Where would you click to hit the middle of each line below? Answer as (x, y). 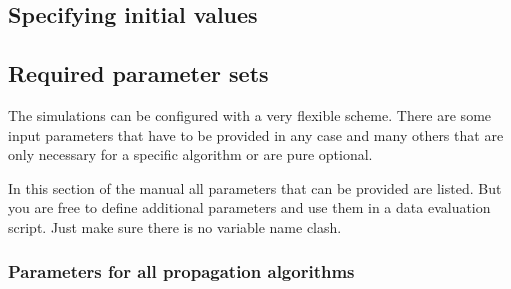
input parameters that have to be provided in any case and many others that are (256, 134)
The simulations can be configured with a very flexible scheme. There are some (250, 114)
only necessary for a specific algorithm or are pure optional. (190, 154)
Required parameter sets (138, 73)
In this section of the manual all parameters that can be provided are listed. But (255, 187)
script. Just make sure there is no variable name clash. (175, 226)
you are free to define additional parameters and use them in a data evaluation (249, 207)
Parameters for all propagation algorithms (181, 271)
